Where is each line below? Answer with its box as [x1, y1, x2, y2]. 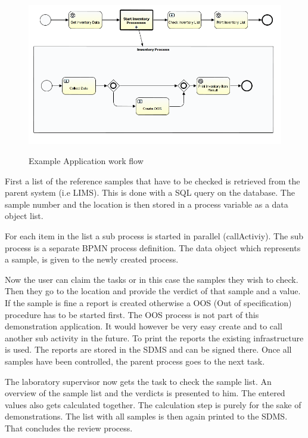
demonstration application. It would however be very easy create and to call [5, 320, 282, 332]
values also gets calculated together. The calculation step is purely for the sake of [5, 398, 301, 411]
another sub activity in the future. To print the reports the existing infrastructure [5, 331, 304, 344]
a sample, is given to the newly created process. [5, 253, 179, 266]
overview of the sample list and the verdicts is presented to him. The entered [5, 387, 285, 399]
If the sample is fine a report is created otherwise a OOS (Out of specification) [5, 296, 292, 309]
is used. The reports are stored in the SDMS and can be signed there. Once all [5, 343, 292, 356]
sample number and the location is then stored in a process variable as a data [5, 198, 288, 210]
